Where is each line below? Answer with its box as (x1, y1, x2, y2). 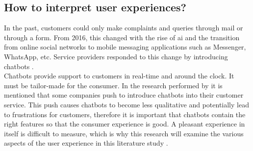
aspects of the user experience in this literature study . (4, 138, 168, 148)
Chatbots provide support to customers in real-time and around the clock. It (4, 71, 234, 81)
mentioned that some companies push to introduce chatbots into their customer (4, 90, 244, 100)
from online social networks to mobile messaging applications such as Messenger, (4, 42, 246, 52)
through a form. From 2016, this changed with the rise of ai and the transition (4, 32, 240, 42)
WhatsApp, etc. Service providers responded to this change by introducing (4, 51, 228, 61)
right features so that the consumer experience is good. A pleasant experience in (4, 119, 245, 129)
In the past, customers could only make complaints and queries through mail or (4, 23, 243, 33)
